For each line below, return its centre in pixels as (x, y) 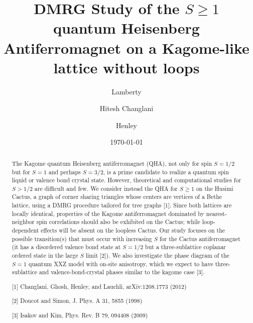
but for (21, 172)
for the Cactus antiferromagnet (200, 238)
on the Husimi (215, 188)
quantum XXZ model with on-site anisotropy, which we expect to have (121, 263)
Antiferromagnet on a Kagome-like (126, 47)
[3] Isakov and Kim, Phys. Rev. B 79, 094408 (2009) (80, 315)
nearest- (216, 213)
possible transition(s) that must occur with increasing (82, 238)
